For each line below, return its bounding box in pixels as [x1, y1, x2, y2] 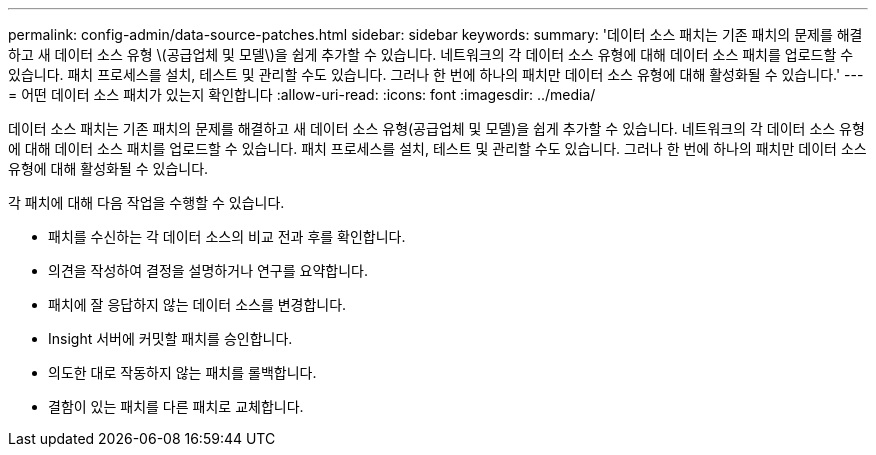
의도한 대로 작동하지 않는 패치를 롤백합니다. [48, 364, 317, 381]
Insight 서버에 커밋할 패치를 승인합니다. [48, 330, 293, 347]
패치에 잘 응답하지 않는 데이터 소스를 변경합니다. [48, 296, 347, 313]
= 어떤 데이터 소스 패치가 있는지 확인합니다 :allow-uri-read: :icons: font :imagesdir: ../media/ [8, 86, 596, 103]
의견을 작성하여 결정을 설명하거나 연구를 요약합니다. [48, 262, 368, 279]
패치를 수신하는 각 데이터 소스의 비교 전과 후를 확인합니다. [48, 228, 406, 245]
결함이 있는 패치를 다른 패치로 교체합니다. [48, 398, 304, 415]
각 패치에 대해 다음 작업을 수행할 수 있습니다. [8, 194, 285, 211]
